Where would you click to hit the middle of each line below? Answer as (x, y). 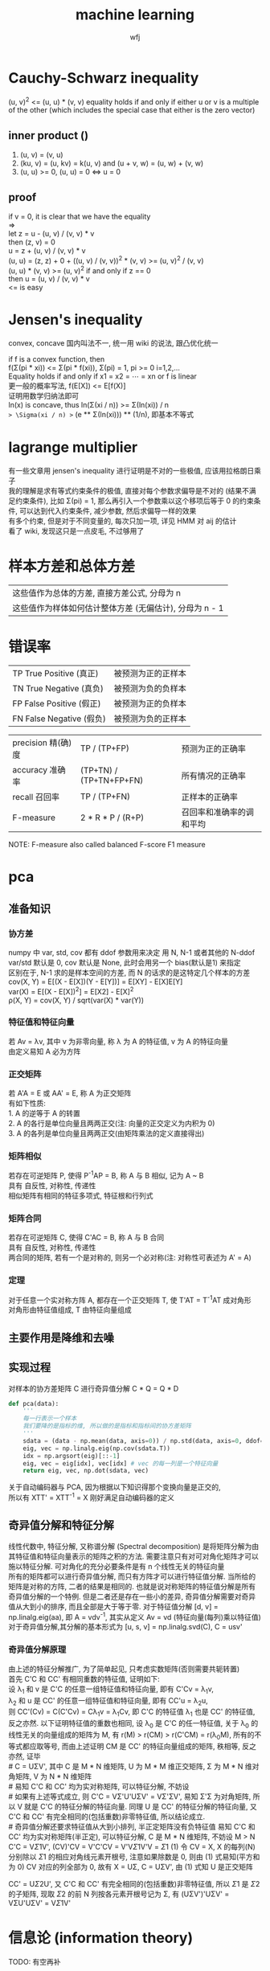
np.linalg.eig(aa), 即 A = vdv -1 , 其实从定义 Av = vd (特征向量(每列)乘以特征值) (135, 1616)
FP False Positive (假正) (57, 703)
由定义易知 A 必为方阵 (45, 1051)
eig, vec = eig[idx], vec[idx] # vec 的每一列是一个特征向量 (121, 1463)
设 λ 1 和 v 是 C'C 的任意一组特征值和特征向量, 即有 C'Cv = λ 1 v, (111, 1690)
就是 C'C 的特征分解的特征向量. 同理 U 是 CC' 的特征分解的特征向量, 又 (140, 1806)
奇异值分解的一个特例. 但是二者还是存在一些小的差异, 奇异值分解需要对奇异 (132, 1596)
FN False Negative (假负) (59, 719)
